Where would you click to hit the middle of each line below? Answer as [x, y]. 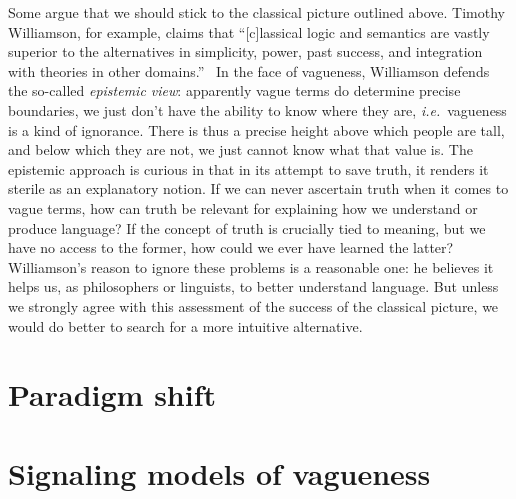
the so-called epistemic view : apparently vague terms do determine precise [234, 90]
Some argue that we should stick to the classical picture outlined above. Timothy [256, 12]
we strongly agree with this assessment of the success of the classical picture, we [253, 305]
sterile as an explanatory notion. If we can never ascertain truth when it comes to [258, 188]
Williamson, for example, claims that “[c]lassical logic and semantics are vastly [249, 31]
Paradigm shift [112, 394]
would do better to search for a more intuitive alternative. [185, 325]
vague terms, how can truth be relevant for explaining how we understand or [243, 207]
